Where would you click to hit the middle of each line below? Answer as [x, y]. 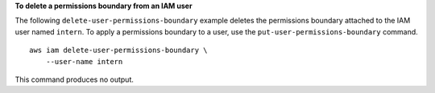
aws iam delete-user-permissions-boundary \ [119, 51]
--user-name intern [84, 61]
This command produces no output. [75, 79]
